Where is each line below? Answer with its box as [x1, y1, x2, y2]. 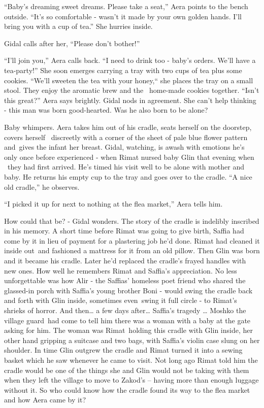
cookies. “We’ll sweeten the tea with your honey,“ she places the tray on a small [4, 75, 253, 85]
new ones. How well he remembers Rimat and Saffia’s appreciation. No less [4, 265, 237, 276]
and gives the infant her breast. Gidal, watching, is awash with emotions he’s [4, 142, 245, 152]
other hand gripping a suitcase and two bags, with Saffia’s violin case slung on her [4, 334, 260, 345]
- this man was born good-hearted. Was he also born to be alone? [4, 105, 208, 115]
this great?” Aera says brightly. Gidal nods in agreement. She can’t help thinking [4, 94, 256, 105]
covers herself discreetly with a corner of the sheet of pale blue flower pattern [4, 131, 248, 142]
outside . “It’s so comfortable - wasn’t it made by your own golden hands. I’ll [4, 11, 242, 21]
